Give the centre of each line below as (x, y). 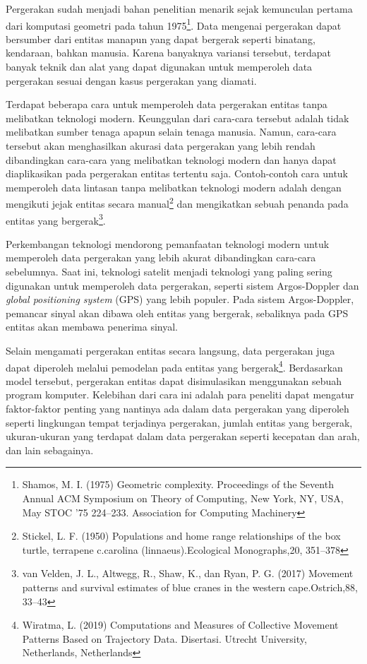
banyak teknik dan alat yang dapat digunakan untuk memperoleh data (159, 67)
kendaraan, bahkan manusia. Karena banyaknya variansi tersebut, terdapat (168, 53)
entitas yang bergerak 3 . (56, 219)
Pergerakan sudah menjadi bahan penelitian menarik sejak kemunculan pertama (179, 8)
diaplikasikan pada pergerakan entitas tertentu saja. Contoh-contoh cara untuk (177, 173)
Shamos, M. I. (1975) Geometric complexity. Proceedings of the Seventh (178, 484)
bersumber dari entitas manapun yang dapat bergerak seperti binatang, (161, 38)
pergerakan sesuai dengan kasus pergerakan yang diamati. (131, 80)
